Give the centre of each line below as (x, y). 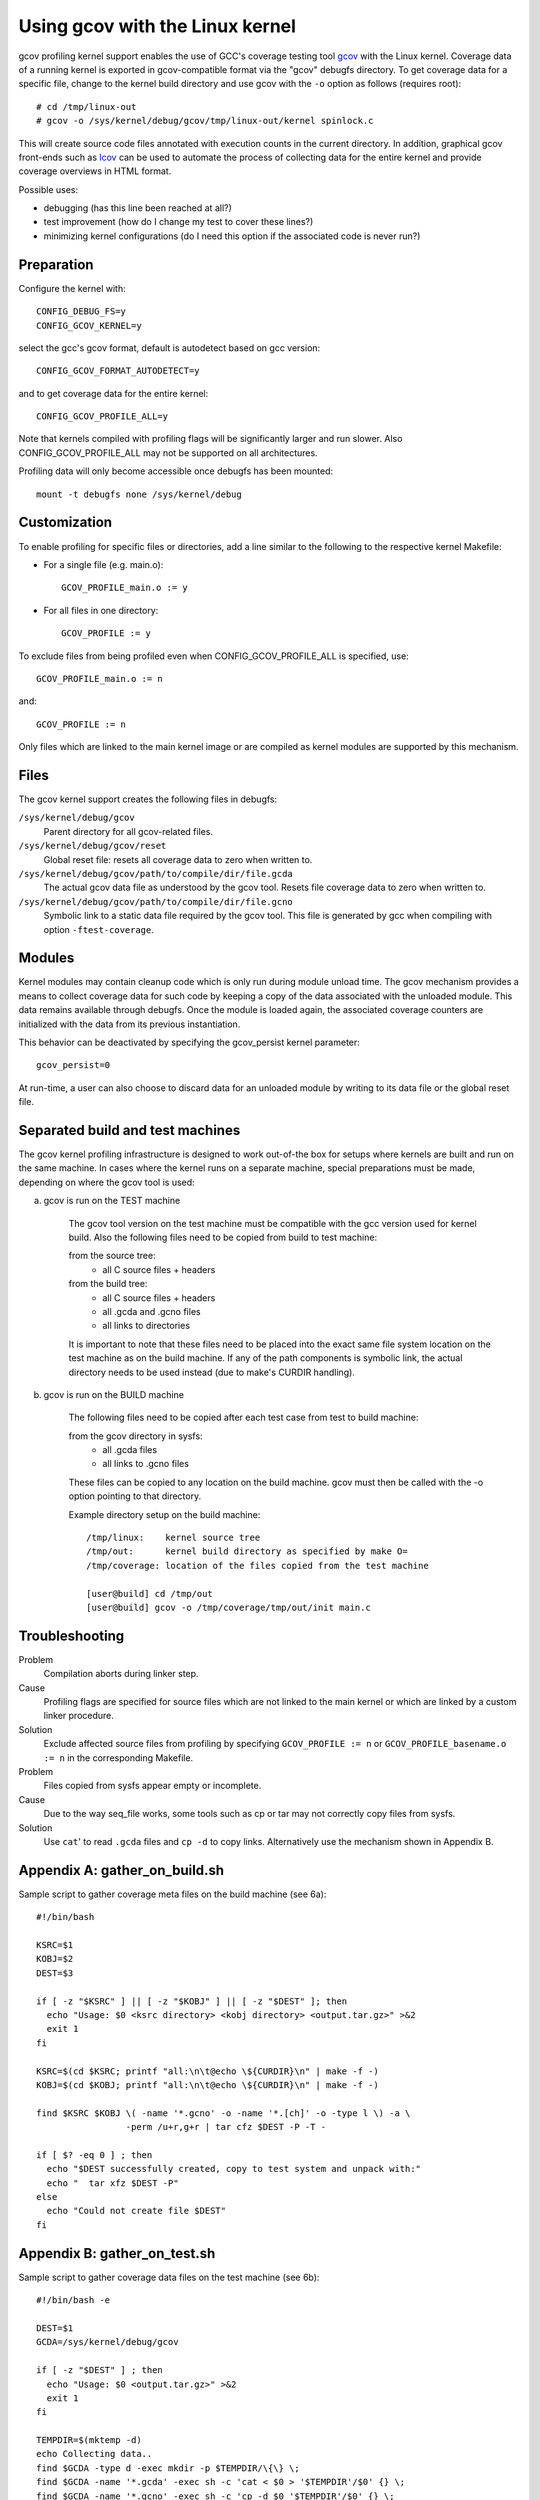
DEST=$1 (55, 2328)
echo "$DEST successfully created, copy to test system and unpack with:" (234, 2169)
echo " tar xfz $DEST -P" (112, 2183)
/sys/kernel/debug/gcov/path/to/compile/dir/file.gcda (156, 873)
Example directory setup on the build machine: (164, 1514)
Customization (65, 522)
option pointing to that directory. (135, 1496)
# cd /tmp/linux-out (86, 106)
